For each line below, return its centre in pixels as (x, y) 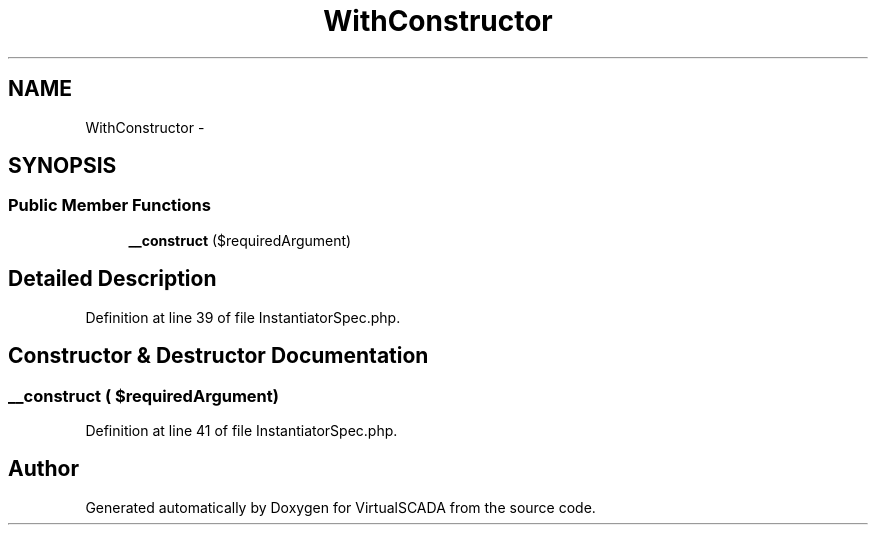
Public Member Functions (109, 205)
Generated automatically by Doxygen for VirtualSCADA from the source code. (340, 507)
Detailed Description (112, 279)
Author (43, 469)
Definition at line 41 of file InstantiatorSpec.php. (241, 430)
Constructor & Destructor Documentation (218, 356)
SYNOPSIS (62, 166)
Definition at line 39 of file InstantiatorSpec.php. (243, 317)
